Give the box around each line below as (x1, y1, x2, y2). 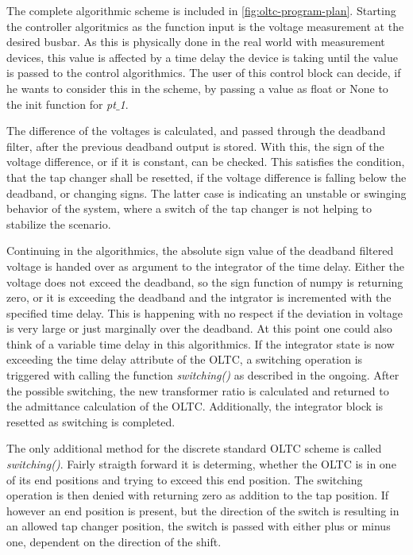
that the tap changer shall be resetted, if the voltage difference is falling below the (6, 168, 407, 185)
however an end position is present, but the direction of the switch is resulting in (6, 502, 399, 518)
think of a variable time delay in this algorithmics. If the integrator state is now (6, 335, 395, 352)
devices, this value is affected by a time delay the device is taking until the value (6, 48, 398, 65)
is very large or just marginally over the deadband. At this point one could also (6, 320, 392, 337)
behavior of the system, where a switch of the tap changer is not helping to (6, 200, 372, 217)
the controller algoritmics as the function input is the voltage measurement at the (6, 17, 404, 34)
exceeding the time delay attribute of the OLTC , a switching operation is (6, 351, 363, 368)
